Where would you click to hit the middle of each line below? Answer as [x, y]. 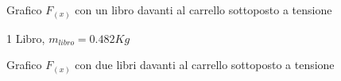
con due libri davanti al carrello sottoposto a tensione [205, 65]
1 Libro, [26, 38]
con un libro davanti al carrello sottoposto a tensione [203, 10]
